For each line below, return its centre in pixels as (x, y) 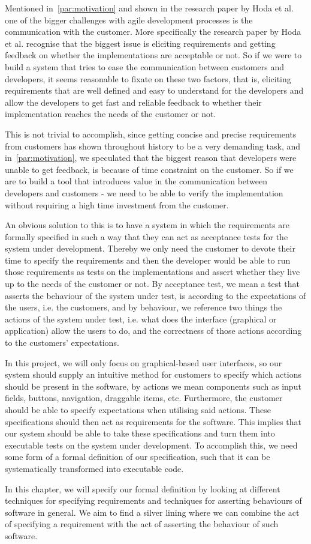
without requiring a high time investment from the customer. (117, 204)
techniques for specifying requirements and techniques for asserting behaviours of (153, 500)
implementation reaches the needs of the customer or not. (111, 114)
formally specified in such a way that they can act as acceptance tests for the (147, 236)
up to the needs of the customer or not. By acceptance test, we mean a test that (153, 284)
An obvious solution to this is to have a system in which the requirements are (147, 225)
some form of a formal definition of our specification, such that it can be (138, 457)
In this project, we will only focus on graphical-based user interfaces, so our (144, 362)
